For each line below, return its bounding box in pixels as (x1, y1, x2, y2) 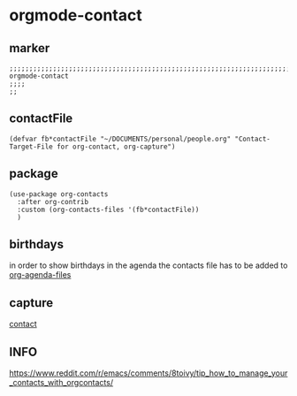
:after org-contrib (17, 197, 89, 206)
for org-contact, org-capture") (56, 142, 176, 151)
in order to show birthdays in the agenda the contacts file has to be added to (9, 260, 288, 270)
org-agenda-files (9, 270, 72, 280)
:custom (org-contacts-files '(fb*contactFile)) (17, 205, 200, 214)
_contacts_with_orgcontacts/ (9, 377, 113, 388)
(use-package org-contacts (9, 189, 109, 199)
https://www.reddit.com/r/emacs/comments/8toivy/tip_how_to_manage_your (9, 368, 288, 378)
